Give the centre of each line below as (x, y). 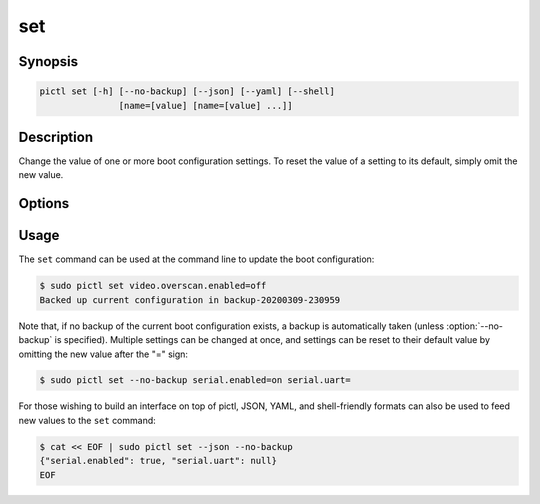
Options (44, 203)
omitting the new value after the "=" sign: (103, 354)
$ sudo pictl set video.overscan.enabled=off (153, 286)
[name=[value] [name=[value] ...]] (206, 105)
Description (56, 136)
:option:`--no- (475, 326)
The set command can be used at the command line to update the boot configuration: (196, 259)
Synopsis (48, 61)
